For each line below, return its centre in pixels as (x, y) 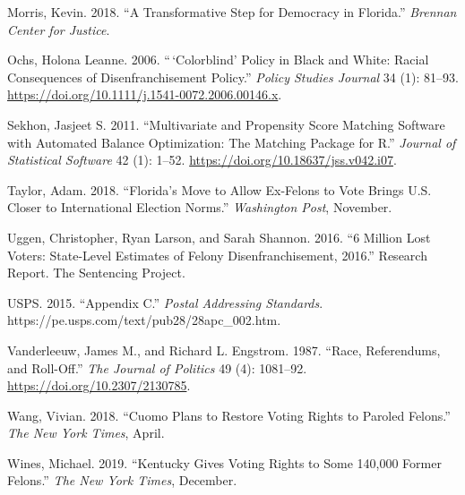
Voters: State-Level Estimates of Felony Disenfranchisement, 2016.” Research (217, 255)
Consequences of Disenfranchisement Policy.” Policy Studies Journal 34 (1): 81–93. (233, 77)
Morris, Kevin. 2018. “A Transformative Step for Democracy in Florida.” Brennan (232, 12)
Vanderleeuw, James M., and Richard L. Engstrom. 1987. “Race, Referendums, (224, 350)
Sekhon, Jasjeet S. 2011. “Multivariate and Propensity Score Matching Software (226, 124)
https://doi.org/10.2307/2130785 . (99, 385)
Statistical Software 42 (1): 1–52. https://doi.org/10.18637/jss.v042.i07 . (202, 160)
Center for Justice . (59, 29)
